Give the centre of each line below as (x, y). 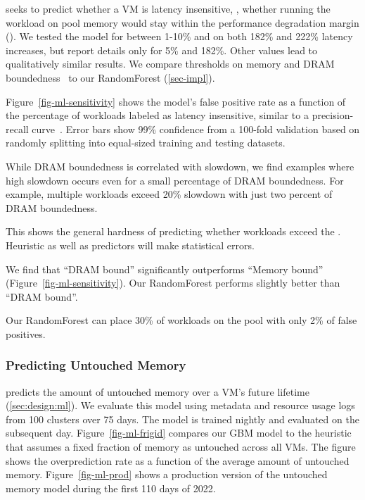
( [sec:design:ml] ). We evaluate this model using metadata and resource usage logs (180, 405)
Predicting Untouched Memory (96, 365)
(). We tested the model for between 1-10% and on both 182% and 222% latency (179, 36)
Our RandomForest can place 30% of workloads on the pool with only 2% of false (181, 320)
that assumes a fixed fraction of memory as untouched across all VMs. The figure (181, 447)
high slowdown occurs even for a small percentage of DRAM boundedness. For (175, 180)
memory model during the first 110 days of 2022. (111, 488)
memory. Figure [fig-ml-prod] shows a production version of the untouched (167, 474)
